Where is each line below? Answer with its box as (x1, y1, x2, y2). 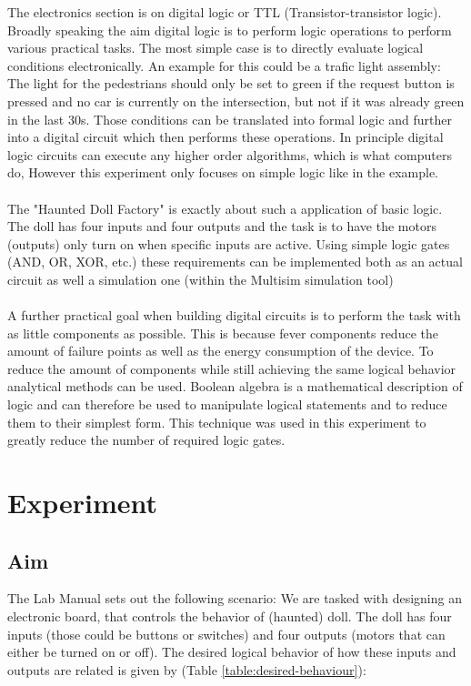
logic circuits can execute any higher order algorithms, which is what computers (7, 145, 452, 164)
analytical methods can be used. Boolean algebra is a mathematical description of (7, 377, 463, 396)
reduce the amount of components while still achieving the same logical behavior (7, 358, 456, 378)
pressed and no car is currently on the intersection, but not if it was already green (7, 91, 465, 110)
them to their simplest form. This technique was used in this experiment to (7, 412, 426, 431)
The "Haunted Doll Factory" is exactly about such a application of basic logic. (7, 198, 443, 217)
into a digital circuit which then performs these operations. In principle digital (7, 127, 444, 146)
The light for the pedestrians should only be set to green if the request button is (7, 74, 455, 93)
